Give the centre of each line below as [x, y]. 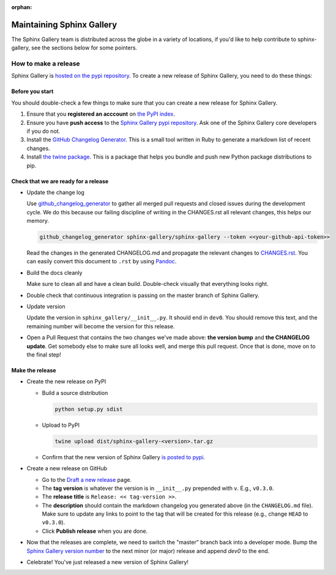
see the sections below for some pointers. [84, 48]
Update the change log [56, 192]
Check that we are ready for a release [60, 181]
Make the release [34, 370]
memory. [38, 221]
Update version [46, 307]
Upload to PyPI [61, 425]
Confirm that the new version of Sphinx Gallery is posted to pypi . [123, 457]
